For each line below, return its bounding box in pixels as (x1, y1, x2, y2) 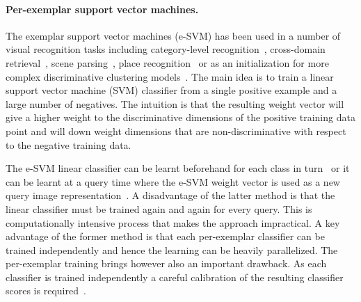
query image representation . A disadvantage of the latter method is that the (6, 188, 335, 202)
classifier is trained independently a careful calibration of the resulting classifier (6, 269, 344, 284)
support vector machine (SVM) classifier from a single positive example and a (6, 83, 337, 97)
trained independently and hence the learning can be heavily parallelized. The (6, 242, 338, 257)
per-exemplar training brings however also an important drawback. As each (6, 256, 327, 271)
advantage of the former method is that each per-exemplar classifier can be (6, 229, 325, 244)
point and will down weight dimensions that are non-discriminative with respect (6, 123, 346, 138)
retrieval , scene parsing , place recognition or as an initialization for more (6, 55, 329, 70)
